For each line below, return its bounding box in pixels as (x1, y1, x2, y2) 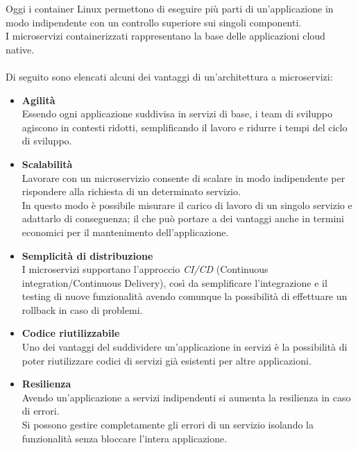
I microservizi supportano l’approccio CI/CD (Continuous (22, 262, 268, 276)
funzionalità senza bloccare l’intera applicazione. (22, 431, 228, 445)
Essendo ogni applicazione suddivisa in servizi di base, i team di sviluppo (22, 106, 333, 121)
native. (6, 42, 35, 56)
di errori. (22, 403, 60, 418)
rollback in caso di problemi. (22, 302, 143, 317)
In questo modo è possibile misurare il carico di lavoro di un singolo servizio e (22, 197, 352, 212)
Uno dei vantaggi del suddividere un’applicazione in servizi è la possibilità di (22, 340, 348, 354)
